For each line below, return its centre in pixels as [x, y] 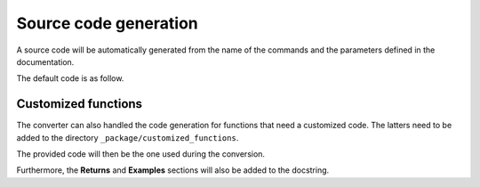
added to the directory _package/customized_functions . [128, 137]
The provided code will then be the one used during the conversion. [141, 154]
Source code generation [108, 23]
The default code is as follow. [70, 78]
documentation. [45, 61]
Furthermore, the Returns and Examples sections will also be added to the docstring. [173, 170]
